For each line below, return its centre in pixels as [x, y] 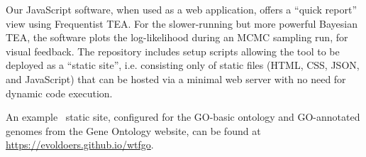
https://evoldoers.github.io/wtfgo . [80, 145]
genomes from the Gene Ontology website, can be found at [133, 130]
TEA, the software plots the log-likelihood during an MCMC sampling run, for [177, 37]
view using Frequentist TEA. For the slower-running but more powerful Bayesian [182, 23]
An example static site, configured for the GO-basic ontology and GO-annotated [183, 117]
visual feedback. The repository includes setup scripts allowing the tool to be [173, 51]
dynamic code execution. [59, 93]
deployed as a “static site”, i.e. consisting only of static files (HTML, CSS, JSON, [183, 65]
